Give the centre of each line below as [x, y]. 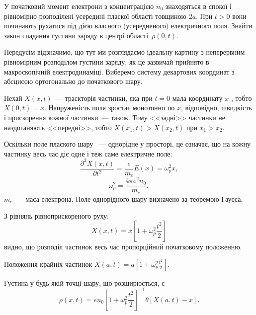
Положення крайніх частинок [48, 264]
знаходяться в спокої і [198, 6]
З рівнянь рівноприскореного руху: [56, 215]
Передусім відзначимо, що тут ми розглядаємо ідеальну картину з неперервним [125, 52]
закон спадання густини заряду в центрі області [76, 35]
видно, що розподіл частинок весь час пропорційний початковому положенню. [123, 247]
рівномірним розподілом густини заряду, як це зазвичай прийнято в [107, 61]
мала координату [197, 98]
